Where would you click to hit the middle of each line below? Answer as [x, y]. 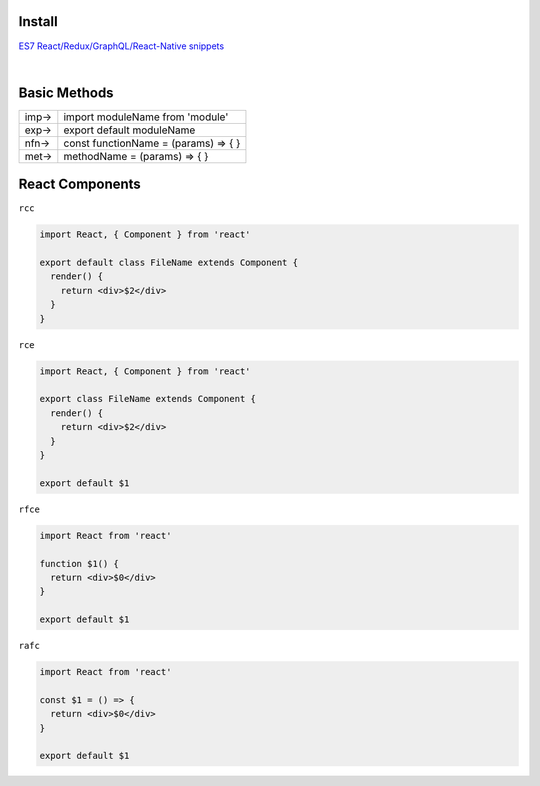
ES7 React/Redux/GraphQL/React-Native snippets [121, 46]
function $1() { [79, 563]
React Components [80, 184]
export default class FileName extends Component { [169, 263]
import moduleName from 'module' [146, 117]
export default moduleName [129, 130]
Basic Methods [66, 92]
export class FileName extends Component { [148, 399]
